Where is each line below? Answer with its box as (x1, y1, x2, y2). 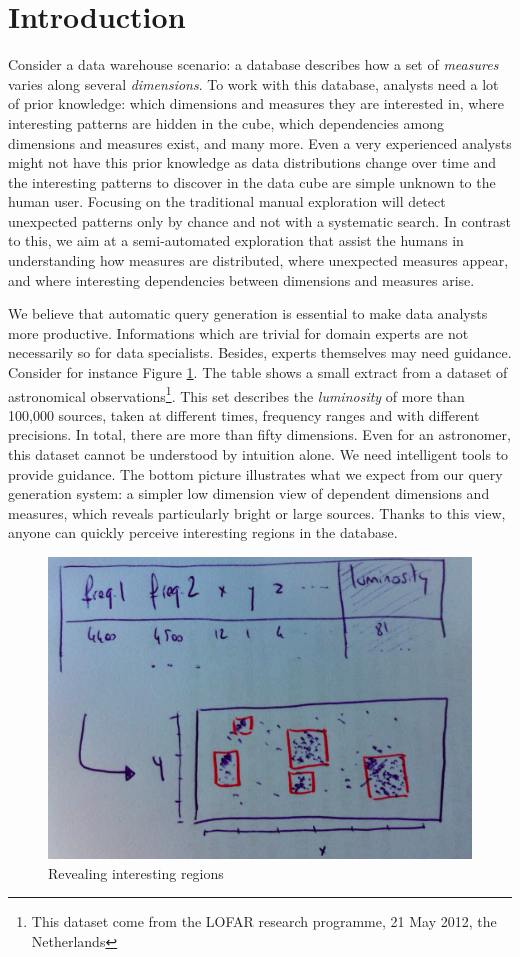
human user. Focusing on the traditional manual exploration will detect (8, 191, 446, 212)
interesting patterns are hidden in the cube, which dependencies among (8, 112, 444, 133)
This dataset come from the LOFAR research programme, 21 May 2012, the (31, 911, 497, 932)
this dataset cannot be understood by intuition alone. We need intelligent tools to (8, 444, 509, 465)
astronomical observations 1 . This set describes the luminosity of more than (8, 382, 465, 406)
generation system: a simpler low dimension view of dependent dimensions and (8, 483, 490, 504)
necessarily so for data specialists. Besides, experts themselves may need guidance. (8, 342, 512, 363)
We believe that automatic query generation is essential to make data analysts (8, 303, 488, 324)
